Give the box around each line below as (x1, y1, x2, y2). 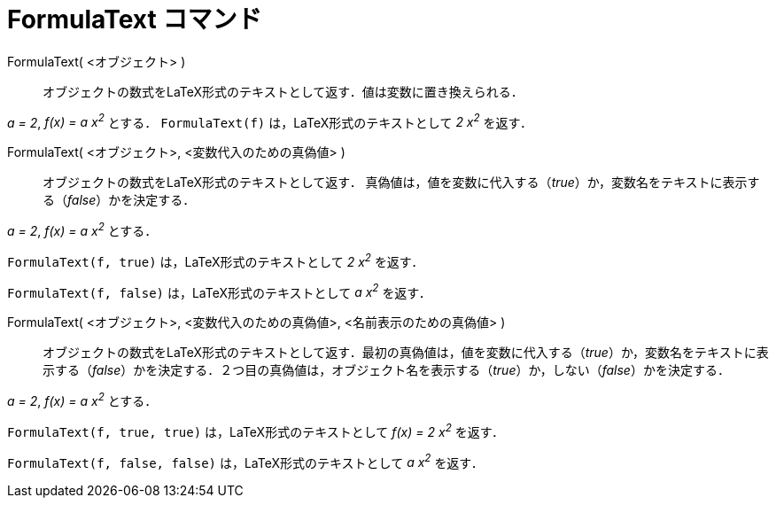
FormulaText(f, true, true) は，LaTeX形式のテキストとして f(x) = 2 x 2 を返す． (7, 422, 505, 439)
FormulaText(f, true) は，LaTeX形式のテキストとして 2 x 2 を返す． (7, 252, 424, 269)
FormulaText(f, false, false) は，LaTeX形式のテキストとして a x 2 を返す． (7, 452, 484, 470)
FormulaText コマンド (7, 4, 262, 35)
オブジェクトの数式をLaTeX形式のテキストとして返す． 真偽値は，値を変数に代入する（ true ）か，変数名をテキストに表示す (43, 175, 760, 190)
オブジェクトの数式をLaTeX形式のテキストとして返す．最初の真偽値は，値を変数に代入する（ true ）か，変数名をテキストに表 (43, 345, 769, 361)
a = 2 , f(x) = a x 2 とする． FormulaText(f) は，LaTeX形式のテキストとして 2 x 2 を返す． (7, 112, 532, 130)
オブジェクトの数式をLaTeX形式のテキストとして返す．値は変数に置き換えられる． (43, 83, 524, 99)
